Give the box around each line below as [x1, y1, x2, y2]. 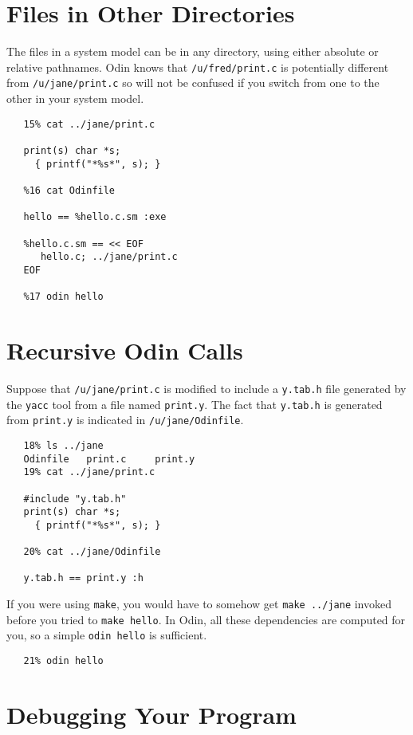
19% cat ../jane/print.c [23, 466, 155, 478]
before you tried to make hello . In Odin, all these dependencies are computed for [6, 611, 406, 627]
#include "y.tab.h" [23, 493, 127, 505]
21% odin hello [23, 655, 104, 667]
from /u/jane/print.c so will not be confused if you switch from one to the [6, 74, 380, 91]
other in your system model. [6, 90, 144, 107]
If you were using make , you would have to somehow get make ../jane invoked [6, 595, 391, 612]
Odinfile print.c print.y [23, 453, 195, 465]
